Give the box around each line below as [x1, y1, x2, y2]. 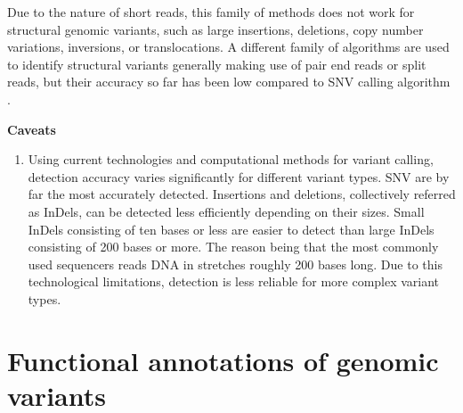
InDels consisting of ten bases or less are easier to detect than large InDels [28, 219, 435, 238]
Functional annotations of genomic [7, 342, 439, 378]
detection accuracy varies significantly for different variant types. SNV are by [28, 167, 450, 186]
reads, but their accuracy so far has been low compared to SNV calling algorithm [7, 72, 451, 91]
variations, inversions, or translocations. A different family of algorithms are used [7, 37, 450, 56]
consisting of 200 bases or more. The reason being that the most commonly [28, 237, 439, 256]
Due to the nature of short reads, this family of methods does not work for [7, 3, 415, 21]
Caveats [7, 120, 56, 138]
